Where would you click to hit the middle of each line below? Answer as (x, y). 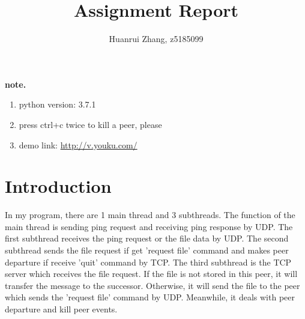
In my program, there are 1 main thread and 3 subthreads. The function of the (150, 215)
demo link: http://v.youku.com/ (78, 144)
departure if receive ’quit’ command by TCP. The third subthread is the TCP (148, 262)
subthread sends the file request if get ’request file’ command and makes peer (147, 250)
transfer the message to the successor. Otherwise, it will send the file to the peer (152, 285)
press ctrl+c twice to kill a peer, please (90, 124)
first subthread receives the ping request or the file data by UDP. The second (147, 238)
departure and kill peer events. (61, 308)
